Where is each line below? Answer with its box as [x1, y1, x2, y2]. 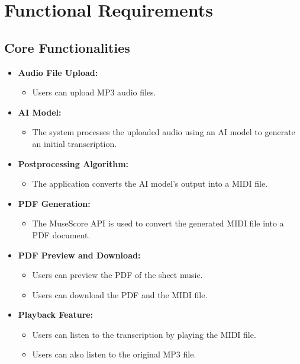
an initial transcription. [32, 137, 117, 149]
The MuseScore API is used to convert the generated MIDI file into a [32, 217, 284, 229]
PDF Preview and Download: [18, 248, 141, 261]
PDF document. [32, 228, 91, 241]
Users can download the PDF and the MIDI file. [32, 288, 208, 301]
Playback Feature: [18, 308, 93, 321]
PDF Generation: [18, 197, 91, 209]
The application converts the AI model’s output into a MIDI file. [32, 177, 268, 190]
